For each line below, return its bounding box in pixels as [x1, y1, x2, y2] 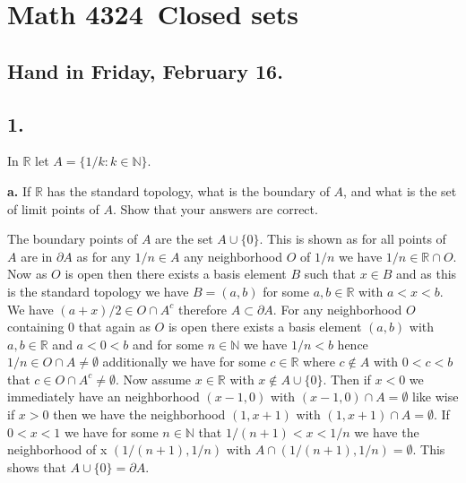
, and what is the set [343, 181, 457, 200]
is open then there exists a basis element [65, 264, 287, 283]
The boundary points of [7, 229, 138, 248]
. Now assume [115, 369, 192, 388]
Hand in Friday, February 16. [7, 56, 283, 84]
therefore [177, 299, 228, 318]
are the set [155, 229, 213, 248]
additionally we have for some [102, 352, 266, 371]
